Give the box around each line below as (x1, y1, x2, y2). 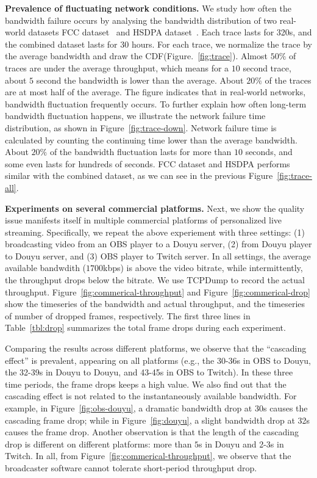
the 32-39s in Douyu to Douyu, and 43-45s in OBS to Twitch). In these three (5, 366, 293, 378)
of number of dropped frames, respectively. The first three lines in (5, 309, 251, 322)
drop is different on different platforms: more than (5, 437, 192, 450)
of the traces (265, 73, 312, 86)
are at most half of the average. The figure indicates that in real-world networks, (5, 85, 306, 98)
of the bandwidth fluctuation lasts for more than (49, 145, 232, 158)
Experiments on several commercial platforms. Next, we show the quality (5, 201, 305, 214)
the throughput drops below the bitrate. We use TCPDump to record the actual (5, 273, 305, 286)
